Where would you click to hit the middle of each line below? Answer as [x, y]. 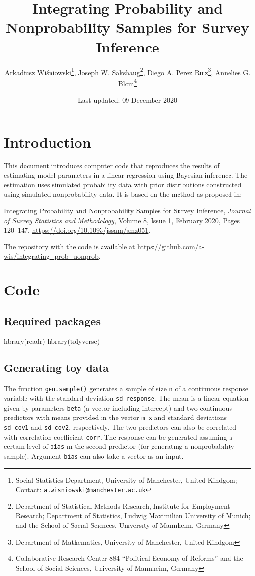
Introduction [48, 142]
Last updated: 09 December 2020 [127, 100]
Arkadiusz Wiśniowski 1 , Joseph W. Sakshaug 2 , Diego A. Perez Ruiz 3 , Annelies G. [127, 71]
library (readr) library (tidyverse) [52, 341]
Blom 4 [127, 82]
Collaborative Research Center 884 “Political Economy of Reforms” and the [129, 558]
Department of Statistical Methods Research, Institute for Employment [123, 506]
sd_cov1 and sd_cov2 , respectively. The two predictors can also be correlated [120, 427]
